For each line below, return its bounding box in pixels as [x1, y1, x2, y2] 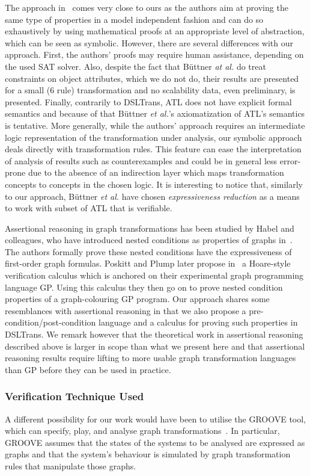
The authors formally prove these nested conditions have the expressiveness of [5, 245, 292, 258]
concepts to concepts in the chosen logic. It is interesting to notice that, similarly [5, 178, 303, 190]
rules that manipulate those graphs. [5, 460, 136, 472]
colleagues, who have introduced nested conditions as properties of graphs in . [5, 233, 293, 246]
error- [279, 154, 301, 167]
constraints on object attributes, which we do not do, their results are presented [5, 72, 299, 84]
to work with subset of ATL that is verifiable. [5, 202, 172, 214]
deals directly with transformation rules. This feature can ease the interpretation [5, 143, 302, 155]
